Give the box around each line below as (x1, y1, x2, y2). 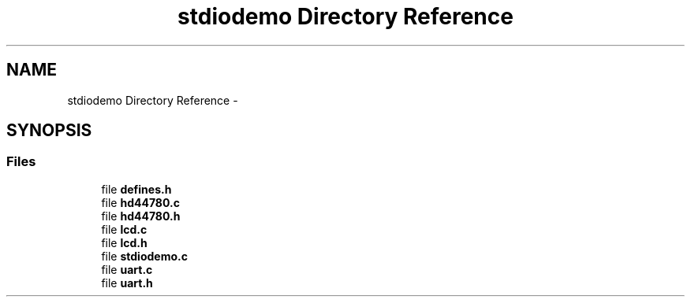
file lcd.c (101, 222, 148, 236)
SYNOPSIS (6, 120, 92, 141)
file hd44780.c (101, 195, 180, 209)
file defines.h (101, 182, 172, 196)
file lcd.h (101, 235, 148, 249)
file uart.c (101, 262, 153, 276)
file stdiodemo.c (101, 249, 188, 263)
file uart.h (101, 275, 153, 290)
